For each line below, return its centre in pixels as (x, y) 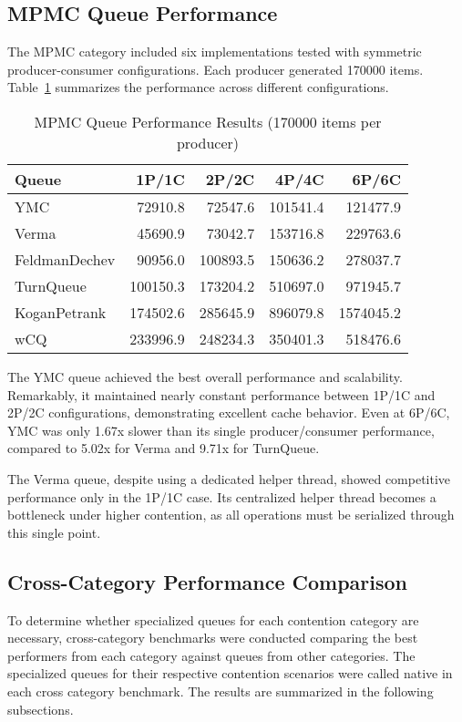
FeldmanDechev (65, 259)
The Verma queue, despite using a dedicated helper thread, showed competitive (229, 478)
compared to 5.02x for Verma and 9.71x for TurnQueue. (164, 448)
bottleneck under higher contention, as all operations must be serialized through (231, 515)
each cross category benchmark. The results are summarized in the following (221, 691)
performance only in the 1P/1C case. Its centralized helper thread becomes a (222, 496)
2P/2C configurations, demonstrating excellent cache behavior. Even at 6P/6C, (229, 413)
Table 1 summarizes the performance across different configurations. (198, 87)
